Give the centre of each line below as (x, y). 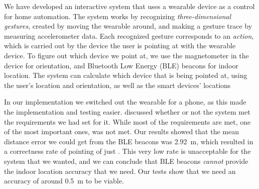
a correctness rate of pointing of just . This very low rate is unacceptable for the (127, 151)
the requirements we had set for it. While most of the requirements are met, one (127, 121)
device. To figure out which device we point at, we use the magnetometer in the (126, 55)
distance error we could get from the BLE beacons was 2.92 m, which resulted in (129, 141)
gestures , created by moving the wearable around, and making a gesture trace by (128, 26)
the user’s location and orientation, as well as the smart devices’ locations (117, 85)
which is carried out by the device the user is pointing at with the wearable (120, 45)
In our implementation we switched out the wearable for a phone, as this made (125, 102)
